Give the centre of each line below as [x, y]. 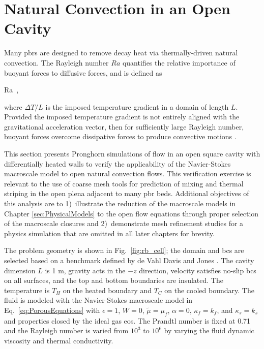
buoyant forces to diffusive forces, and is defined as [83, 72]
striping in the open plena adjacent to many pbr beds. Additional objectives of [127, 193]
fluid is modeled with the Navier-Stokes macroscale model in [98, 300]
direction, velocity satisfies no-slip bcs [198, 270]
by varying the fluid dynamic [209, 330]
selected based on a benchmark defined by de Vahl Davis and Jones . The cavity [129, 260]
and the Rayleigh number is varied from [66, 330]
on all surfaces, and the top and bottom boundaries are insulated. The [114, 280]
